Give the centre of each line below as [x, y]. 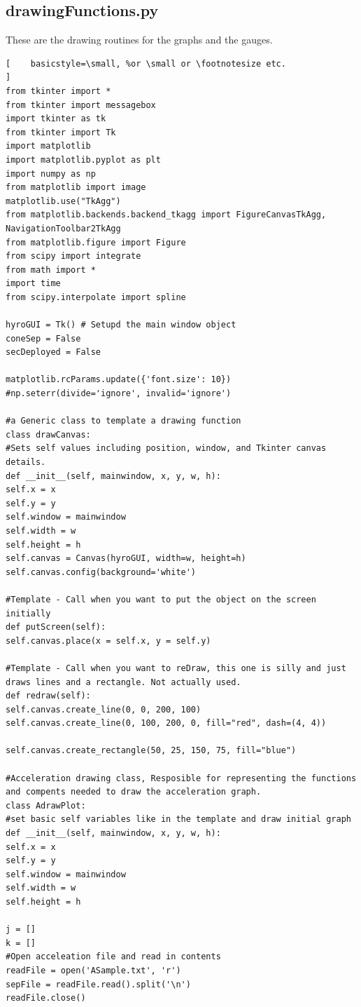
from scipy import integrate [73, 256]
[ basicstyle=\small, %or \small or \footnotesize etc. [146, 63]
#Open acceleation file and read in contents [113, 957]
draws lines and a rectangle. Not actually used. [123, 682]
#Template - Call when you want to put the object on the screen [161, 599]
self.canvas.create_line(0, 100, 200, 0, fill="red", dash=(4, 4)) [166, 723]
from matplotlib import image [76, 188]
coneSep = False [43, 338]
